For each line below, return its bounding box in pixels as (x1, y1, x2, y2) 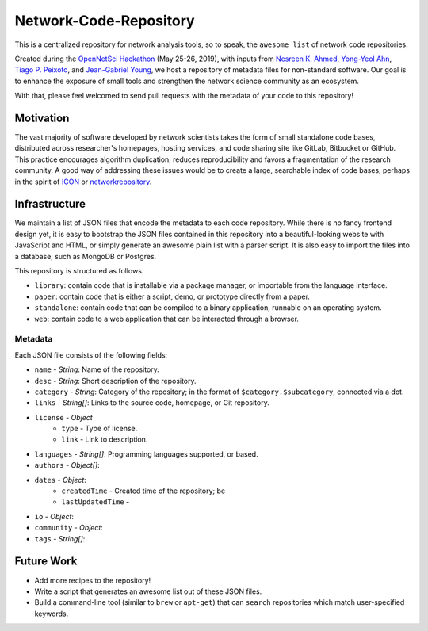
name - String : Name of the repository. (34, 365, 160, 374)
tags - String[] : (34, 533, 86, 543)
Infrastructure (14, 197, 86, 211)
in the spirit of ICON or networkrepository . (14, 177, 152, 186)
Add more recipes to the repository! (34, 576, 151, 585)
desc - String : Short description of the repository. (34, 376, 197, 385)
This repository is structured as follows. (14, 266, 144, 276)
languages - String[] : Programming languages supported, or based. (34, 449, 258, 459)
